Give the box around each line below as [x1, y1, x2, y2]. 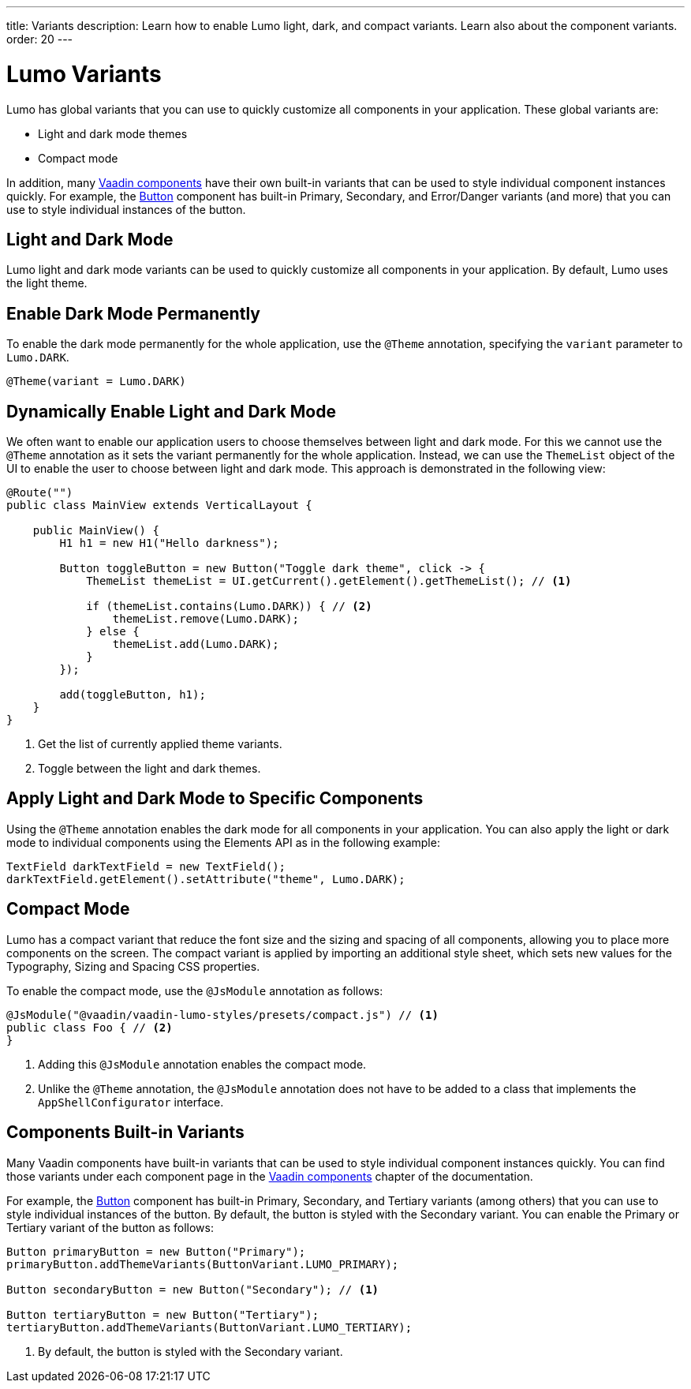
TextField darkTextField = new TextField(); [6, 859, 286, 873]
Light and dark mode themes [38, 126, 188, 140]
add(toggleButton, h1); [59, 688, 206, 702]
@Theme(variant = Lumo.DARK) [6, 375, 186, 388]
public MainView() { [32, 524, 159, 537]
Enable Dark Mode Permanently [6, 303, 260, 324]
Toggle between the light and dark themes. [38, 762, 261, 776]
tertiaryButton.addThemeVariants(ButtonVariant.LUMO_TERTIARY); [6, 1320, 413, 1334]
